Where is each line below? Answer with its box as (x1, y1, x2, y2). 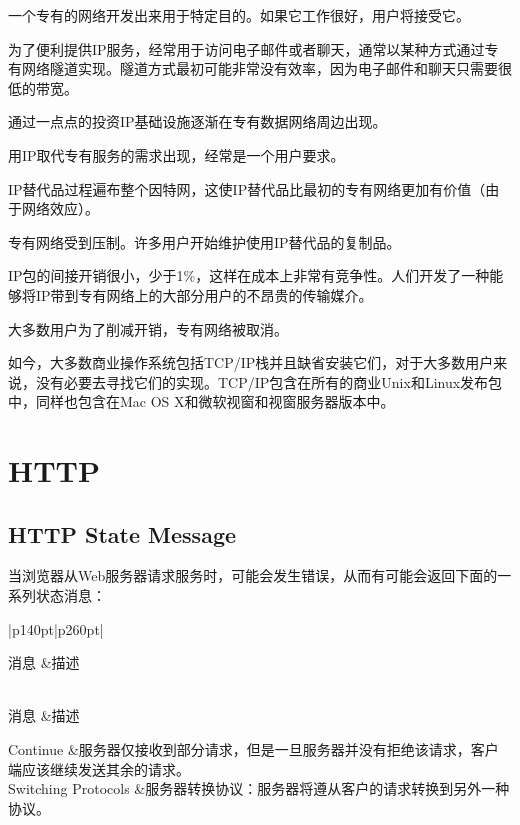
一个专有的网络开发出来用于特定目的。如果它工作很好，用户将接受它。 (8, 5, 470, 25)
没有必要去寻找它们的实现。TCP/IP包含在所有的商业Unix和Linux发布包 (35, 371, 503, 392)
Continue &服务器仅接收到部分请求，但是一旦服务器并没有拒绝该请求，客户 (8, 739, 499, 760)
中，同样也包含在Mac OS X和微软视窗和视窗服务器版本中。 (8, 391, 395, 412)
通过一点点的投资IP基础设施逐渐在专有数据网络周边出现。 (8, 111, 387, 132)
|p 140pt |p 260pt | (8, 618, 104, 639)
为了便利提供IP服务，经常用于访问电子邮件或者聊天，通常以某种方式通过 (8, 38, 485, 59)
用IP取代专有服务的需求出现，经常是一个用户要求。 (8, 144, 345, 165)
